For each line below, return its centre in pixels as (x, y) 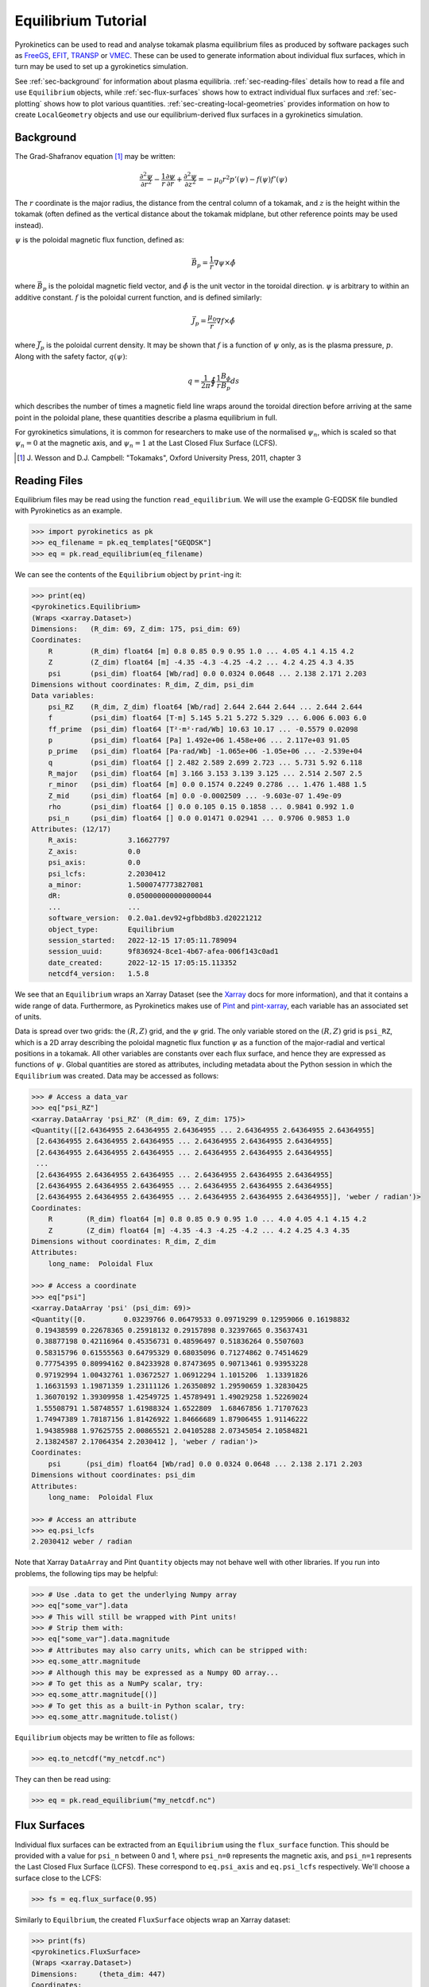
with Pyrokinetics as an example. (68, 511)
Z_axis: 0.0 (94, 851)
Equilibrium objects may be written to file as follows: (104, 1737)
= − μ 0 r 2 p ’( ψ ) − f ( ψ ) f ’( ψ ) (243, 180)
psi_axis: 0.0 (94, 863)
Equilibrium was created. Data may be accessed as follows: (117, 1075)
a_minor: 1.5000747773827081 (126, 885)
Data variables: (63, 696)
